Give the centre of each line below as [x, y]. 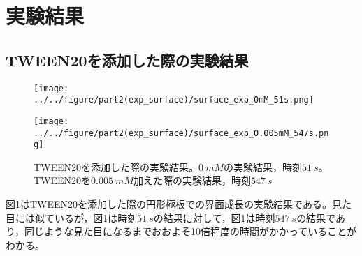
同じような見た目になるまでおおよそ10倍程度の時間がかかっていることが [191, 231]
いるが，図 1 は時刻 [96, 217]
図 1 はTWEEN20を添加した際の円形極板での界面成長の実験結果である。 [169, 204]
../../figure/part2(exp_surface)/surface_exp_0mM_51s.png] [174, 100]
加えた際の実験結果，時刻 [192, 180]
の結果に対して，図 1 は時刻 [214, 217]
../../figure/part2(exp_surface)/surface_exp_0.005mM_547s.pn [181, 133]
